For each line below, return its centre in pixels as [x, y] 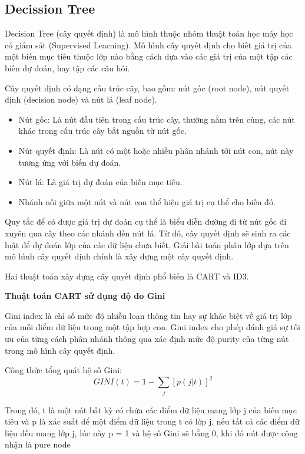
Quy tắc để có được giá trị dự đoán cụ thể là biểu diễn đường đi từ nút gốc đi [146, 221]
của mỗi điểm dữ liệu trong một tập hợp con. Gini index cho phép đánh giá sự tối [152, 327]
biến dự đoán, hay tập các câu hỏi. [67, 68]
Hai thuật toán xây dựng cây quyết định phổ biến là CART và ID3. [127, 276]
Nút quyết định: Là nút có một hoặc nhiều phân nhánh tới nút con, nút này [156, 150]
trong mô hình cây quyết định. [60, 350]
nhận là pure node [38, 444]
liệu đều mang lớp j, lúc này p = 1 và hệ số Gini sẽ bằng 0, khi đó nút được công [151, 432]
